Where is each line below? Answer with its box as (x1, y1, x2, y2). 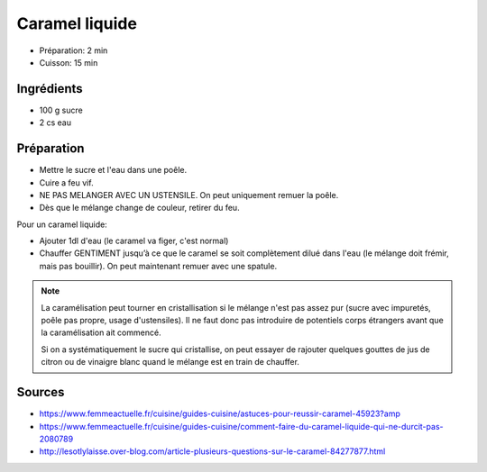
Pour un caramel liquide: (16, 219, 107, 230)
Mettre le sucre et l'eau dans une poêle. (39, 165, 188, 176)
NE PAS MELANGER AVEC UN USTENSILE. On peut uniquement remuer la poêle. (39, 189, 339, 200)
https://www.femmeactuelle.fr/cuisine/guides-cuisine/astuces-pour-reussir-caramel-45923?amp (39, 408, 400, 419)
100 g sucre (39, 104, 83, 115)
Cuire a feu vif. (39, 177, 94, 188)
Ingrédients (16, 81, 83, 96)
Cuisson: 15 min (39, 57, 98, 68)
